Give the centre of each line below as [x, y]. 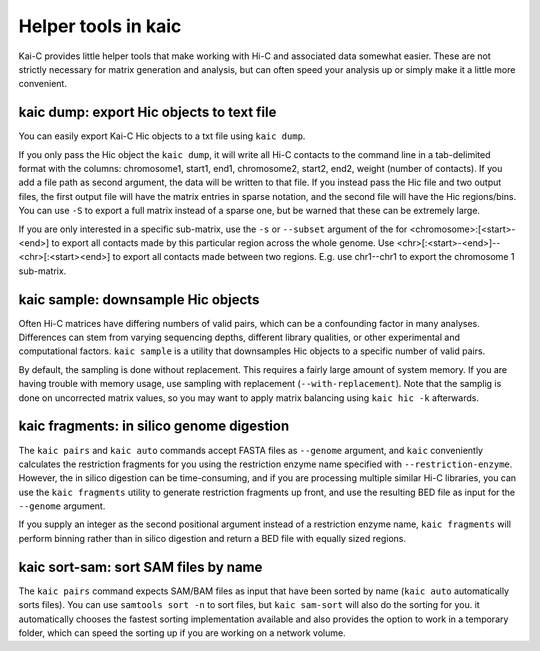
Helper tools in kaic [100, 26]
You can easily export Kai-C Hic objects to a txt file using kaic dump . [162, 136]
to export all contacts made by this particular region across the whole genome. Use [223, 242]
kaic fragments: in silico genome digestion [154, 426]
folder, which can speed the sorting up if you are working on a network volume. [182, 632]
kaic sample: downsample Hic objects [139, 299]
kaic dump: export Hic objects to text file [147, 112]
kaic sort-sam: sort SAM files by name [140, 566]
